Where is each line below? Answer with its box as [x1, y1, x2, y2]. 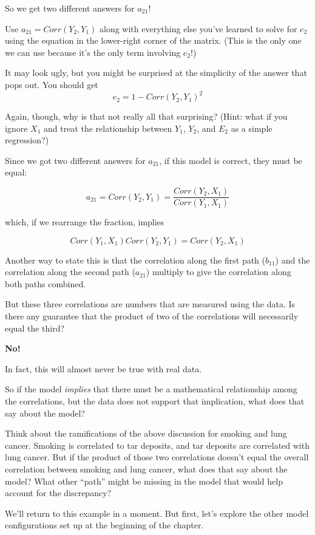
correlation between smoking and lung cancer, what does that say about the [5, 463, 288, 475]
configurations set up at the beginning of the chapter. [5, 519, 204, 531]
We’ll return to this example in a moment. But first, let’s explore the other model [5, 506, 309, 519]
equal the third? [5, 321, 65, 334]
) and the [275, 253, 310, 266]
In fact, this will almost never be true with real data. [5, 362, 202, 375]
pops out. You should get [5, 78, 98, 90]
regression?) [5, 134, 49, 146]
